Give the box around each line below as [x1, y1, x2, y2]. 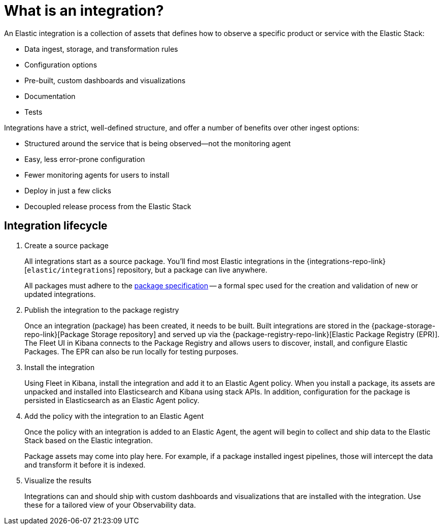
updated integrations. [24, 289, 96, 299]
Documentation [24, 91, 76, 101]
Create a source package [24, 241, 109, 250]
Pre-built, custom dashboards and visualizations [24, 76, 186, 85]
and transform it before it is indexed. [24, 460, 146, 469]
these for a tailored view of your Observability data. [24, 500, 196, 509]
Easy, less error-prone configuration [24, 154, 145, 163]
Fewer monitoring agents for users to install [24, 170, 169, 179]
